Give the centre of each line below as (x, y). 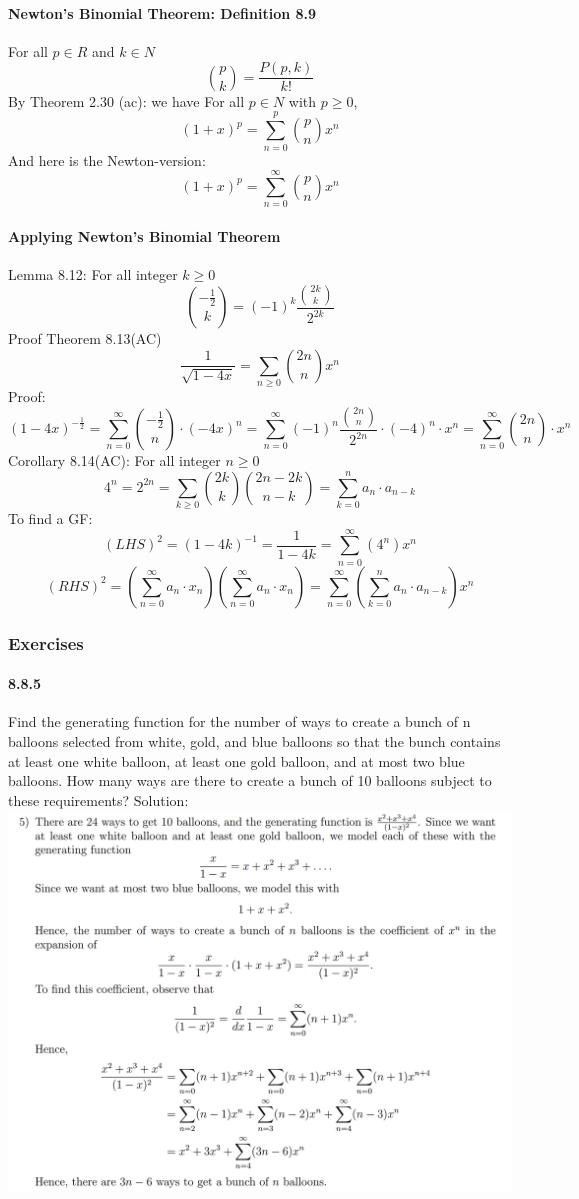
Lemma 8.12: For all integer (93, 274)
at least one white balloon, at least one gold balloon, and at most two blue (236, 760)
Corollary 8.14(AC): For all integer (114, 460)
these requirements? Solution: (98, 799)
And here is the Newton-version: (107, 159)
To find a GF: (50, 518)
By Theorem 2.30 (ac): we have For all (126, 100)
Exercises (46, 642)
